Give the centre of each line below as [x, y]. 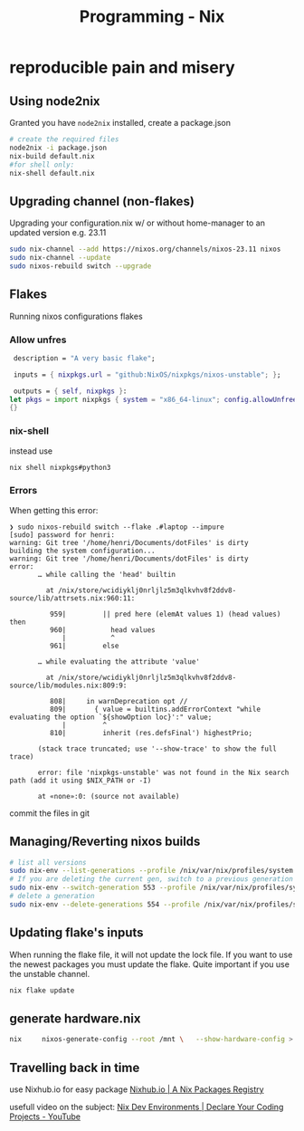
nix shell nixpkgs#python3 [60, 467]
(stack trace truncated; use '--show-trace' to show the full [157, 749]
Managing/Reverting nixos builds [105, 842]
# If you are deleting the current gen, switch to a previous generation [152, 879]
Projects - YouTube [45, 1117]
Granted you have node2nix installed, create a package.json [120, 123]
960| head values [102, 630]
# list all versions [48, 862]
